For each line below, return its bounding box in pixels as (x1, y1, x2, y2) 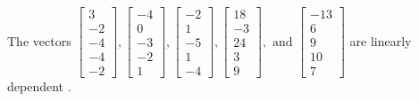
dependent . (7, 77, 71, 96)
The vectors (7, 31, 71, 50)
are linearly (349, 31, 412, 50)
